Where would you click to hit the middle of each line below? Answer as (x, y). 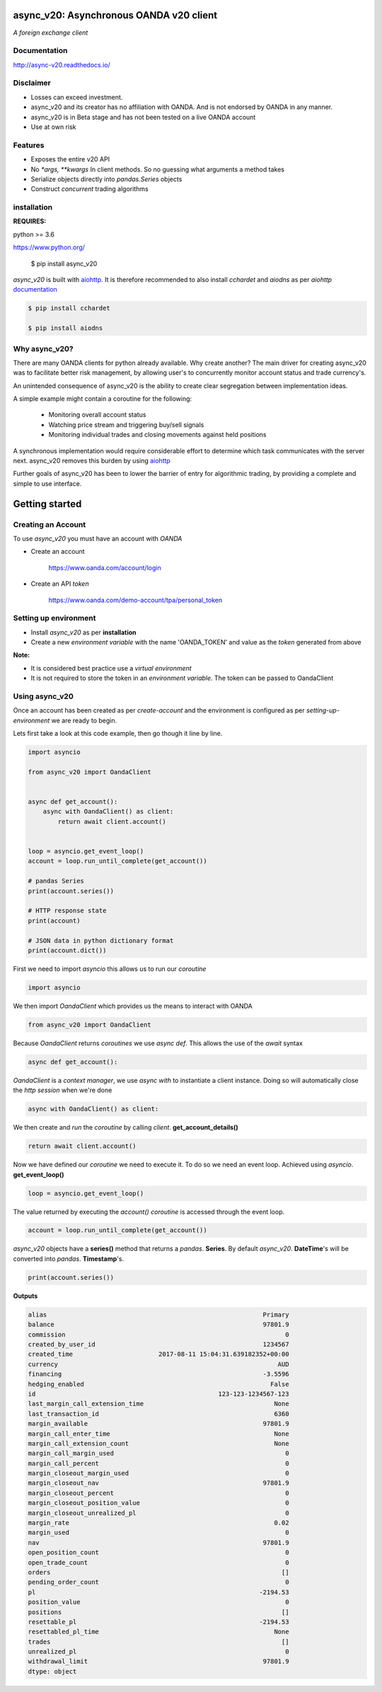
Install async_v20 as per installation (83, 632)
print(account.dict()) (67, 950)
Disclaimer (32, 83)
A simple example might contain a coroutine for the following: (103, 399)
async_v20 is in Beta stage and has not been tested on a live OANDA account (143, 117)
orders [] (158, 1572)
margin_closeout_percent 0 (158, 1493)
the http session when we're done (63, 1090)
